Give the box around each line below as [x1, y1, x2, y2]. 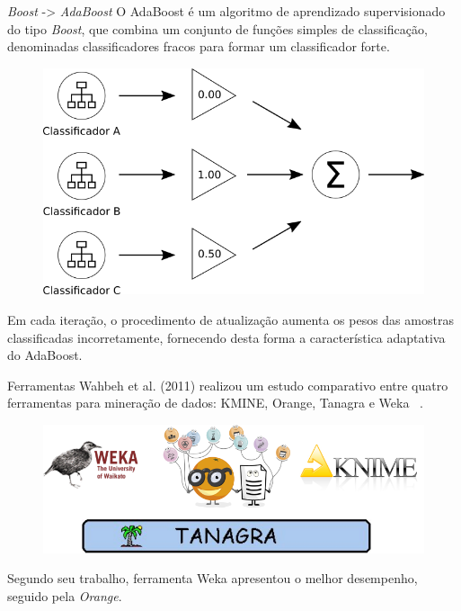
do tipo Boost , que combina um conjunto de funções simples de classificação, [7, 19, 428, 38]
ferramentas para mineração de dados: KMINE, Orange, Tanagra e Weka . [7, 393, 423, 412]
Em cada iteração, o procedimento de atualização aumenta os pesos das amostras [7, 310, 454, 328]
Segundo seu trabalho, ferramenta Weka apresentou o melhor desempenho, [7, 569, 418, 588]
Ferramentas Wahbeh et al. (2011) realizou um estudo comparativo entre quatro [7, 375, 448, 394]
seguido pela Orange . [7, 586, 122, 605]
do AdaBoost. [7, 346, 83, 364]
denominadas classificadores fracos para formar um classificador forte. [7, 37, 390, 56]
